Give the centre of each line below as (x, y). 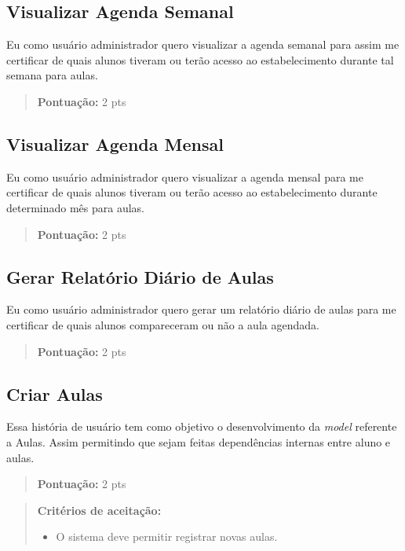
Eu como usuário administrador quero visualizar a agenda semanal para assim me (203, 44)
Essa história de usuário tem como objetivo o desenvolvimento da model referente (202, 426)
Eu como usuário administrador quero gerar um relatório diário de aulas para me (201, 309)
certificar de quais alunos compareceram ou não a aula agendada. (163, 324)
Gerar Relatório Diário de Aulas (140, 276)
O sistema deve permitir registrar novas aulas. (167, 536)
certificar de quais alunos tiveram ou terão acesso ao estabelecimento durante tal (200, 59)
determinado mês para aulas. (76, 207)
